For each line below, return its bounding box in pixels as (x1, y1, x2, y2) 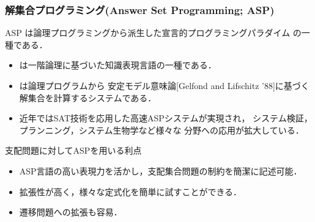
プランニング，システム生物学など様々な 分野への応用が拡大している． (19, 123, 304, 136)
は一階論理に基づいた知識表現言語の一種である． (19, 59, 217, 71)
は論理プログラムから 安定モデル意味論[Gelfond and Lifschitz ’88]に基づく (19, 79, 309, 91)
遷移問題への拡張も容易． (19, 206, 122, 218)
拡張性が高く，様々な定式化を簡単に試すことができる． (19, 185, 242, 198)
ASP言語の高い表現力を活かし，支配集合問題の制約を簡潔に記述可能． (19, 164, 302, 177)
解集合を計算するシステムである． (19, 91, 157, 104)
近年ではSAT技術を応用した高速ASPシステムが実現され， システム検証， (19, 112, 313, 124)
